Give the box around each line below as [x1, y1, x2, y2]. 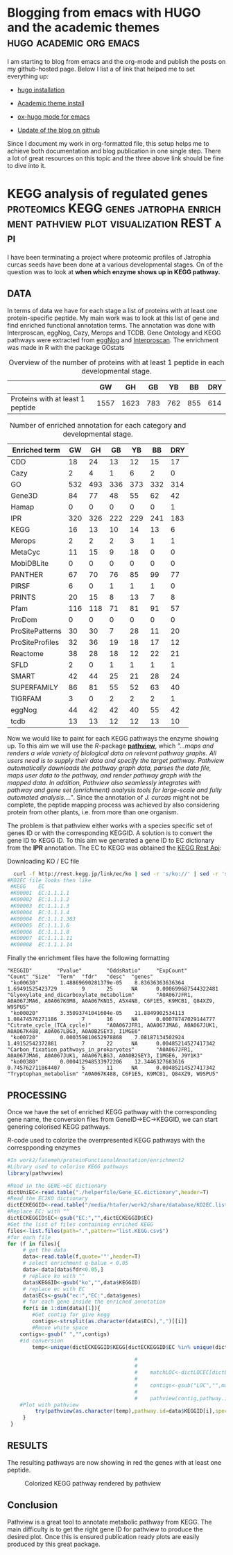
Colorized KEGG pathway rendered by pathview [24, 1479, 162, 1487]
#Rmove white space [32, 1324, 89, 1331]
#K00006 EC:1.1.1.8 [10, 928, 70, 935]
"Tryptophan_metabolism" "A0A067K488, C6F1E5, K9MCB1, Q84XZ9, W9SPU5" [7, 1070, 218, 1077]
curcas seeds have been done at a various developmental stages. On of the [7, 260, 223, 269]
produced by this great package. [7, 1540, 101, 1548]
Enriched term [12, 445, 60, 455]
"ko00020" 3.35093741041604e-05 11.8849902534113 [10, 1010, 185, 1017]
